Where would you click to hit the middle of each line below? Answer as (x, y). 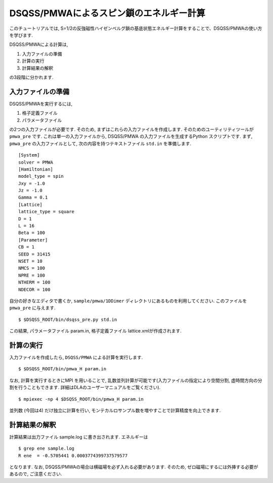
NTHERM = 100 (34, 282)
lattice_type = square (47, 212)
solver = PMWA (36, 162)
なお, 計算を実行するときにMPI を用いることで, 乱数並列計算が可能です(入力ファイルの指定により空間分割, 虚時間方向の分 (136, 380)
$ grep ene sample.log (47, 449)
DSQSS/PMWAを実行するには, (41, 104)
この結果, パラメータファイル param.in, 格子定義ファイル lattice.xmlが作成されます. (96, 331)
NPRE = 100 (32, 275)
